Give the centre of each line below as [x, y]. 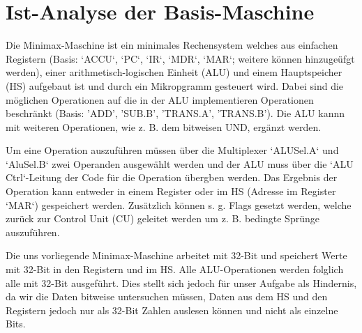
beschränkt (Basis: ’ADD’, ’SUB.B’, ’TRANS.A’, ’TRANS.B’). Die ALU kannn [175, 113]
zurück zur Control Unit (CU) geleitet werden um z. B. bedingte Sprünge [163, 218]
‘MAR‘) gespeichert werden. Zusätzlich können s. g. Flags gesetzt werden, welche [179, 204]
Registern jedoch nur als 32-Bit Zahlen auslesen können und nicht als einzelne [172, 310]
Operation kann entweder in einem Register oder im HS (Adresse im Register [171, 191]
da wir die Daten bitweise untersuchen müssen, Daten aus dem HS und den [167, 296]
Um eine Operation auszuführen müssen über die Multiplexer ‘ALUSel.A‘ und [172, 150]
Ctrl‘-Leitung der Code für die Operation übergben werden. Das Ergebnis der [172, 177]
